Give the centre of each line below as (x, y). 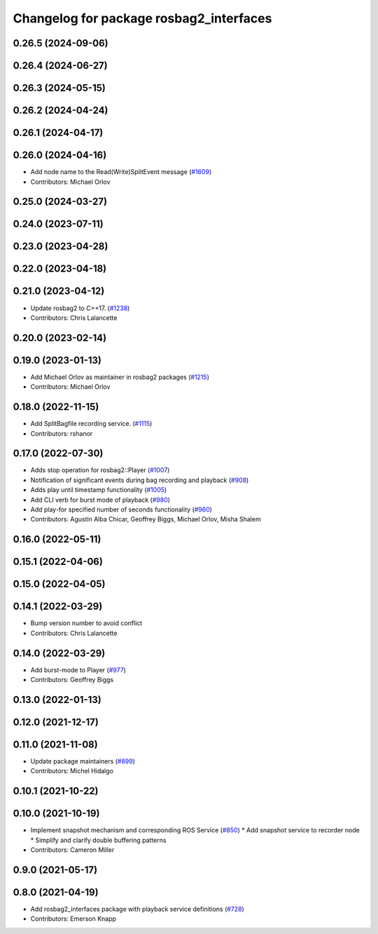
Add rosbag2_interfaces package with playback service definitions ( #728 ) (137, 909)
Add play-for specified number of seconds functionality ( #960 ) (121, 509)
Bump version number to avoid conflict (86, 623)
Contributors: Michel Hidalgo (72, 771)
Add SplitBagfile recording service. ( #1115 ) (91, 424)
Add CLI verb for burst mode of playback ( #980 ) (100, 500)
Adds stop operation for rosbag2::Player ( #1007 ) (100, 470)
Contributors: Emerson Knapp (73, 919)
